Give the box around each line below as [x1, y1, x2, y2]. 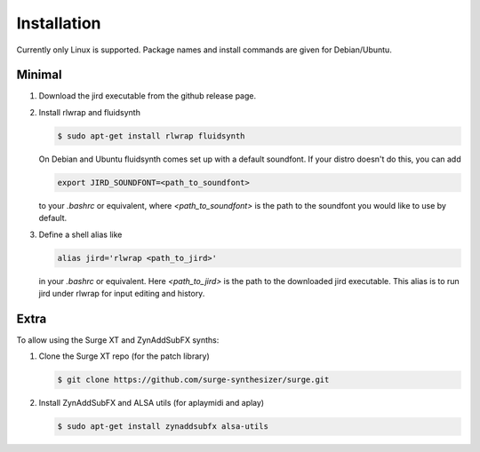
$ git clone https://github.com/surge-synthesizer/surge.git [57, 375, 330, 385]
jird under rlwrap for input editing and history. [38, 288, 205, 298]
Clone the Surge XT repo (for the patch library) [38, 351, 211, 361]
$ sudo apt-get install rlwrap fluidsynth [57, 131, 245, 141]
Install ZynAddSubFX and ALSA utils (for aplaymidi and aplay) [38, 398, 265, 408]
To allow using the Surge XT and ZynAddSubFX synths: [16, 334, 220, 345]
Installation [16, 13, 101, 33]
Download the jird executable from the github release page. [38, 91, 257, 101]
